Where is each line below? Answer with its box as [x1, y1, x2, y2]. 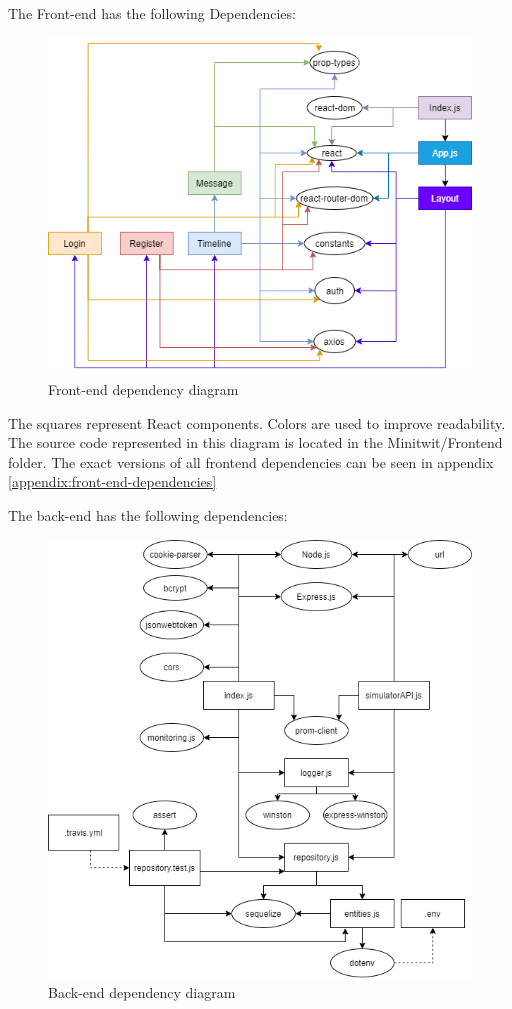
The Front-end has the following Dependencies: [8, 3, 296, 23]
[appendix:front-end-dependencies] [8, 471, 217, 492]
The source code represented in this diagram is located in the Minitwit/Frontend [8, 432, 503, 453]
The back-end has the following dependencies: [8, 504, 288, 525]
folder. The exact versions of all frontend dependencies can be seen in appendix [8, 451, 494, 472]
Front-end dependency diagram [48, 379, 239, 400]
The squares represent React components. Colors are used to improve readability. [8, 412, 506, 433]
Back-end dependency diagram [48, 981, 236, 1002]
